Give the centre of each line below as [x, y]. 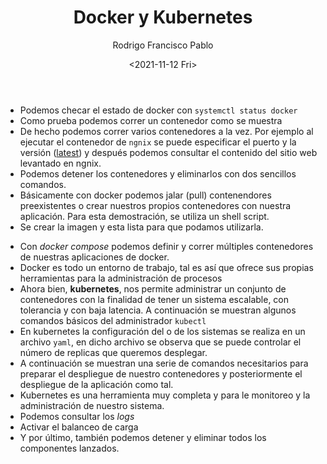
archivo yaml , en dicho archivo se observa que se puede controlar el [160, 342]
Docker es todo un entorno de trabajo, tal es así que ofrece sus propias [166, 267]
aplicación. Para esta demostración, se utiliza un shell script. [144, 216]
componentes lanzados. [69, 448]
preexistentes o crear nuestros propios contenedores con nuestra [155, 205]
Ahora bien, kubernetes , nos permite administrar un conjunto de [153, 288]
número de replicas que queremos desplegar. [113, 352]
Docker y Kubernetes [163, 17]
